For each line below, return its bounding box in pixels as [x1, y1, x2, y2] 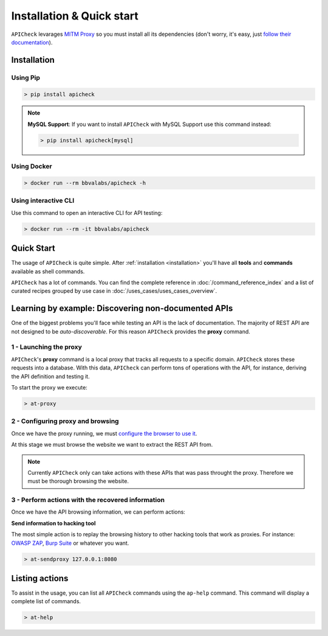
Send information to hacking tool [11, 519, 96, 526]
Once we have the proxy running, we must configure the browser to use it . [11, 430, 197, 437]
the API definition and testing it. [11, 372, 91, 380]
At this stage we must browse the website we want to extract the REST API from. [11, 441, 213, 449]
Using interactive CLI [11, 197, 75, 205]
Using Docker [11, 162, 52, 170]
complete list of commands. [11, 598, 81, 605]
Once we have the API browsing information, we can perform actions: [11, 508, 185, 515]
